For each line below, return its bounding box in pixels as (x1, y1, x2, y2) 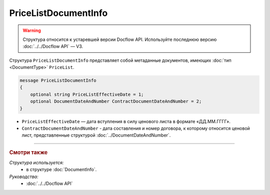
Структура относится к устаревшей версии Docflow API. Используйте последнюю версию (22, 36, 217, 42)
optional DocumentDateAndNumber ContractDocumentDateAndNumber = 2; (30, 99, 202, 104)
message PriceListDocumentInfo (19, 78, 97, 83)
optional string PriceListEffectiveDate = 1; (30, 91, 144, 97)
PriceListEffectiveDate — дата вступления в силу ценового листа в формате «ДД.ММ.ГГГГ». (21, 118, 231, 124)
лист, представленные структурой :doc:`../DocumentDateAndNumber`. (21, 132, 171, 138)
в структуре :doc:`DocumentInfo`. (26, 167, 97, 173)
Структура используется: (9, 160, 64, 166)
